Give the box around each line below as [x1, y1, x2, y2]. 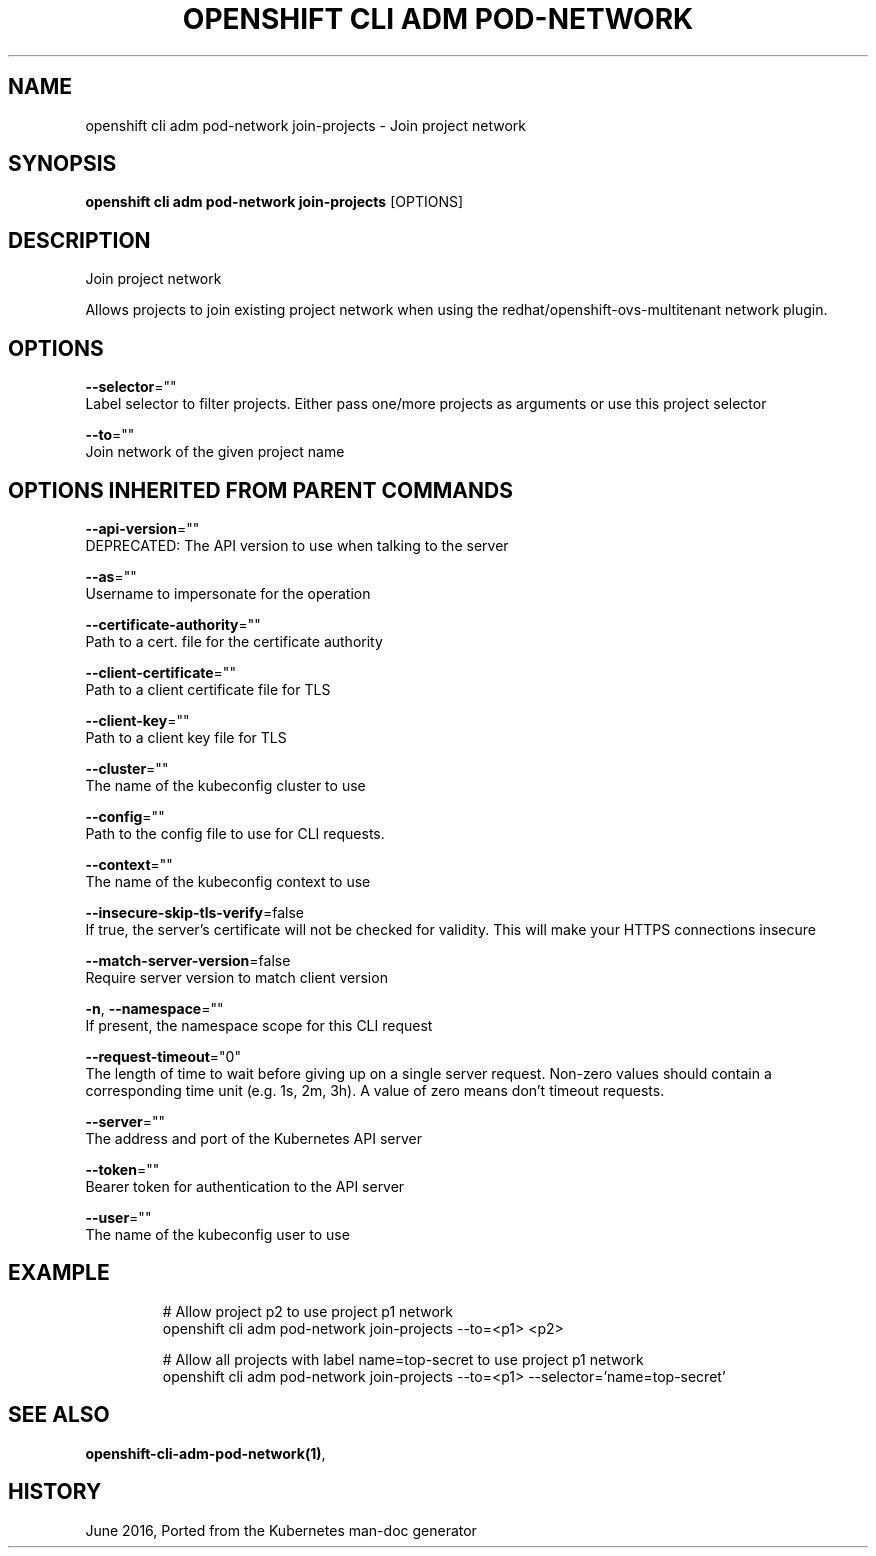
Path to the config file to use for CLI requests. [85, 824, 385, 842]
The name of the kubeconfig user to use [85, 1225, 350, 1243]
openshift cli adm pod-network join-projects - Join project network [85, 116, 526, 134]
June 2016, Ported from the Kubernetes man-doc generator [85, 1521, 477, 1539]
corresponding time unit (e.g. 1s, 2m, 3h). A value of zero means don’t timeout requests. [85, 1081, 665, 1099]
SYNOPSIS [8, 151, 117, 177]
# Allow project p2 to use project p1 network [162, 1302, 454, 1320]
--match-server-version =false [85, 951, 291, 969]
